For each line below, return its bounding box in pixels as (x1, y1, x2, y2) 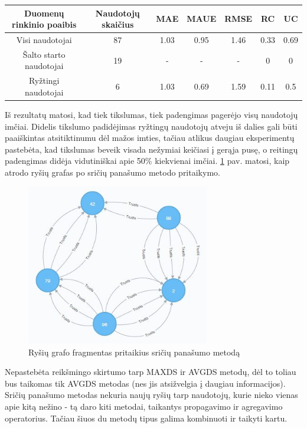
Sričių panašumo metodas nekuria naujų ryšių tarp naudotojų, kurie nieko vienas (5, 389, 298, 401)
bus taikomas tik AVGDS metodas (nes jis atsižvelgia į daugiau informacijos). (5, 377, 286, 389)
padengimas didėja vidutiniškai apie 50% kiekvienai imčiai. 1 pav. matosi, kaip (5, 154, 290, 167)
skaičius (102, 18, 134, 31)
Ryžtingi (28, 74, 60, 87)
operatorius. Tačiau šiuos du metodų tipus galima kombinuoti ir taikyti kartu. (5, 411, 288, 424)
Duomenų (24, 6, 64, 19)
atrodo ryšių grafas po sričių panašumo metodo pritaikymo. (5, 166, 220, 178)
